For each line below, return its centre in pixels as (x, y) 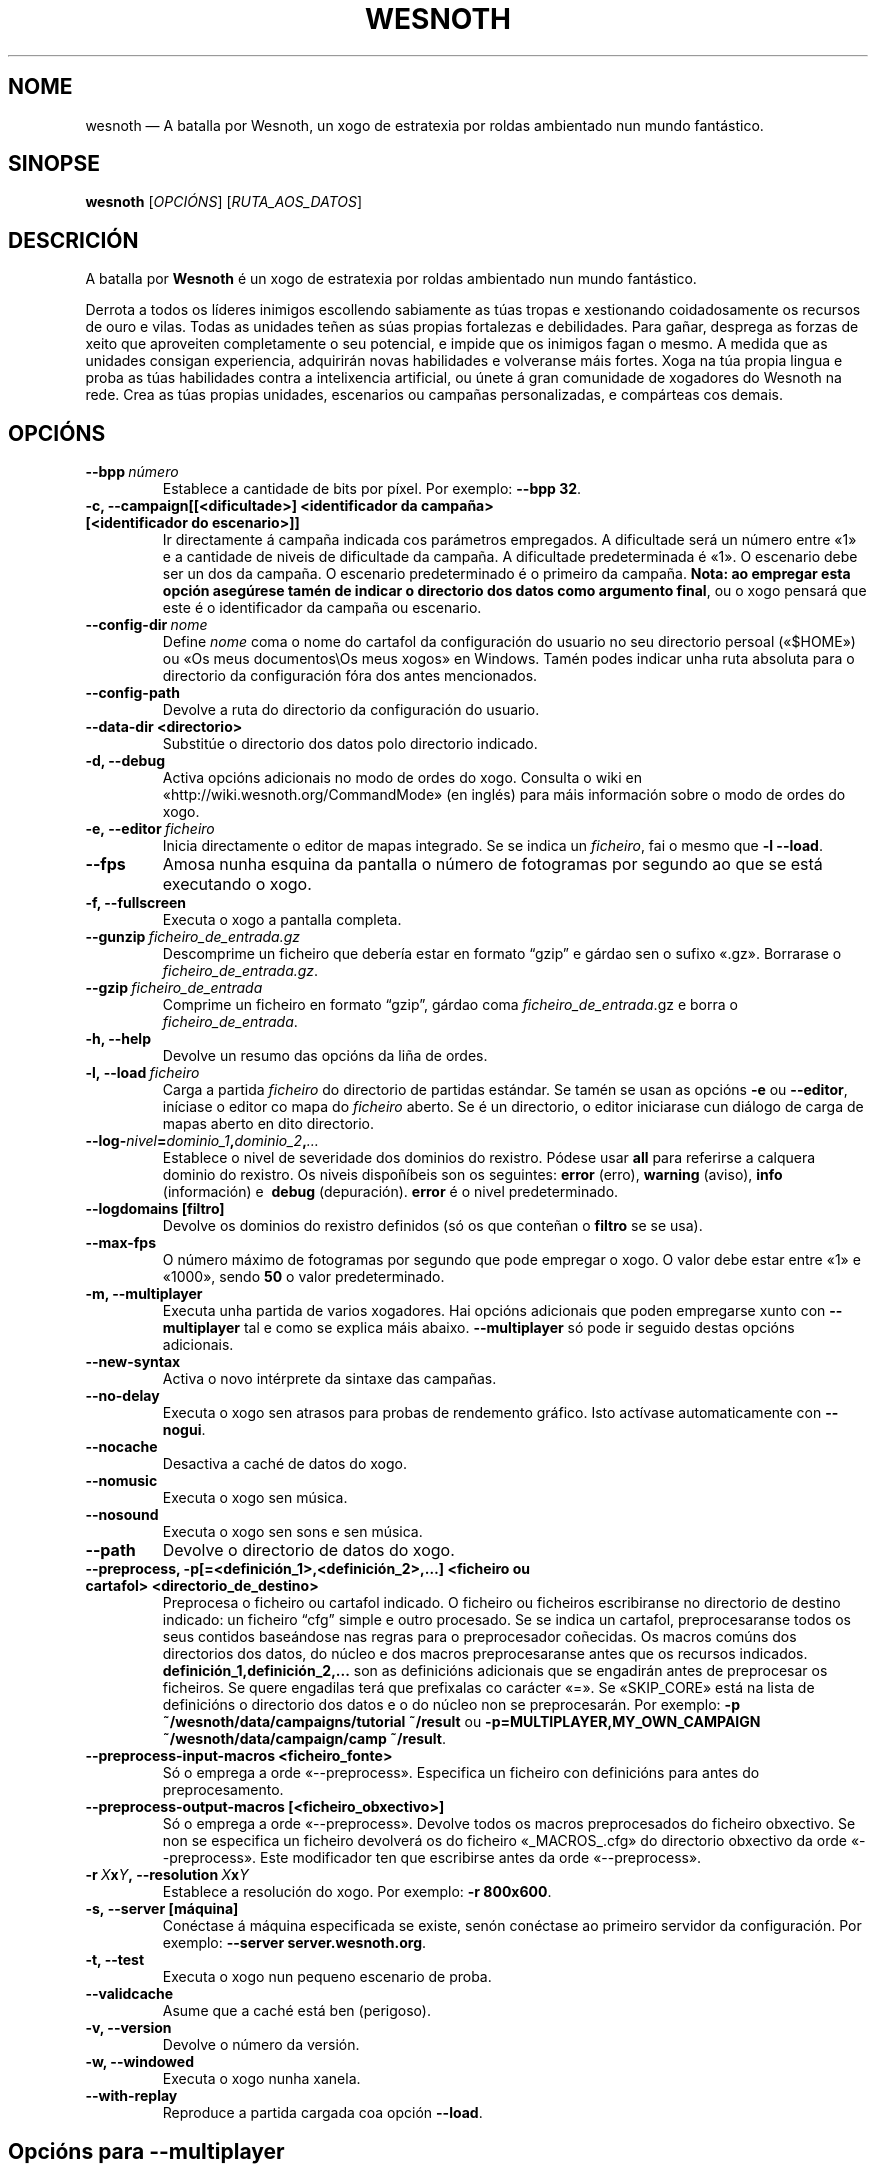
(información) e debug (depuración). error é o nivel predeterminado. (390, 1192)
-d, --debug (125, 761)
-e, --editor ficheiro (150, 829)
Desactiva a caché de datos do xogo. (284, 1464)
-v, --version (128, 2028)
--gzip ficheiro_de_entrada (174, 988)
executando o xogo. (237, 884)
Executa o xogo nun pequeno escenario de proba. (327, 1977)
